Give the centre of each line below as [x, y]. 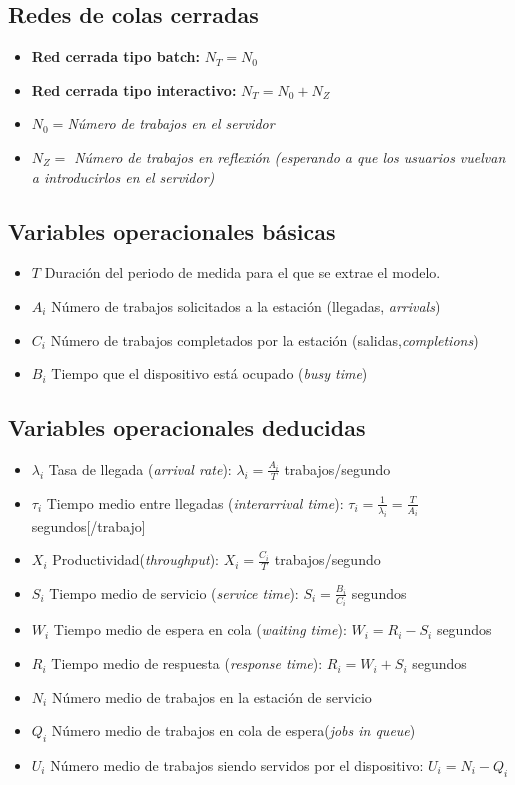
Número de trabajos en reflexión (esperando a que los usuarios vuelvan [290, 156]
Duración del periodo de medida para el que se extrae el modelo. [242, 272]
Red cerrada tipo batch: [116, 56]
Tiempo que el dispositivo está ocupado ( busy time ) [209, 373]
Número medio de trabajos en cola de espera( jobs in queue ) [233, 730]
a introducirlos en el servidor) [123, 176]
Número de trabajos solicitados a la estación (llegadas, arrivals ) [246, 305]
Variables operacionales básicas [172, 230]
